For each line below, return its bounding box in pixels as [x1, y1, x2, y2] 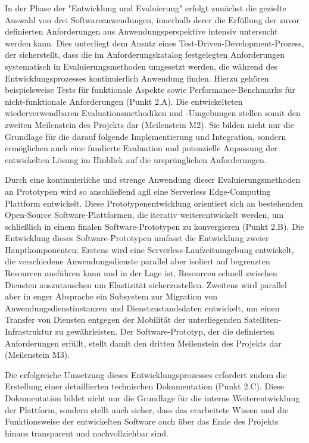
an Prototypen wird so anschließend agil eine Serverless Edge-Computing [5, 185, 271, 197]
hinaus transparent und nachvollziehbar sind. [5, 426, 168, 439]
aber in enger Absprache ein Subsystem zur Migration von [5, 290, 218, 302]
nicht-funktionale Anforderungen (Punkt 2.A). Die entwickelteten [5, 95, 243, 107]
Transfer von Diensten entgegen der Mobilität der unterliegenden [5, 313, 242, 326]
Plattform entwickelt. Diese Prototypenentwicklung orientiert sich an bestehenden [5, 196, 303, 209]
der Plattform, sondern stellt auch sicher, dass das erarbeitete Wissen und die [5, 403, 288, 416]
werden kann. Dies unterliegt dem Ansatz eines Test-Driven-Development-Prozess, [5, 36, 304, 49]
